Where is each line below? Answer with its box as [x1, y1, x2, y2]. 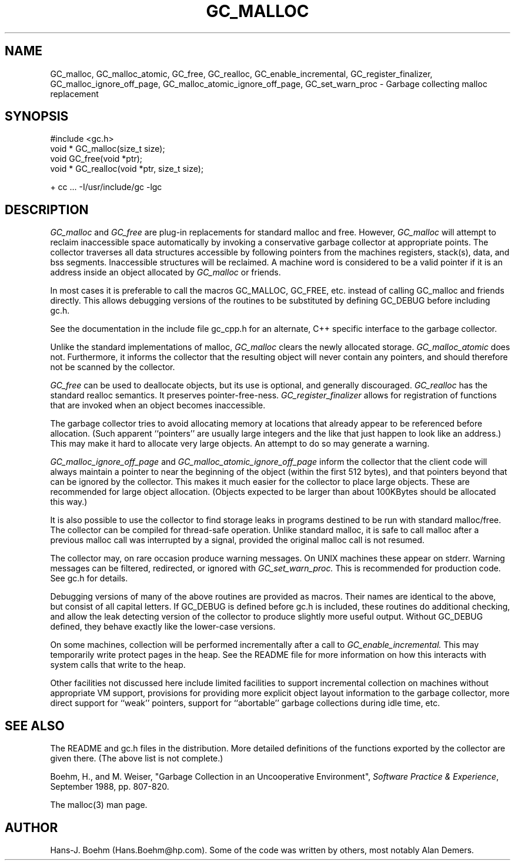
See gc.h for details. [50, 573, 128, 584]
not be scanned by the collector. [50, 362, 175, 372]
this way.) [50, 497, 88, 507]
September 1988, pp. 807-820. [50, 781, 169, 792]
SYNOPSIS [5, 109, 69, 124]
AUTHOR [5, 820, 58, 835]
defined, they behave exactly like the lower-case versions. [50, 621, 276, 632]
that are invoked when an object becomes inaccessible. [50, 400, 266, 411]
